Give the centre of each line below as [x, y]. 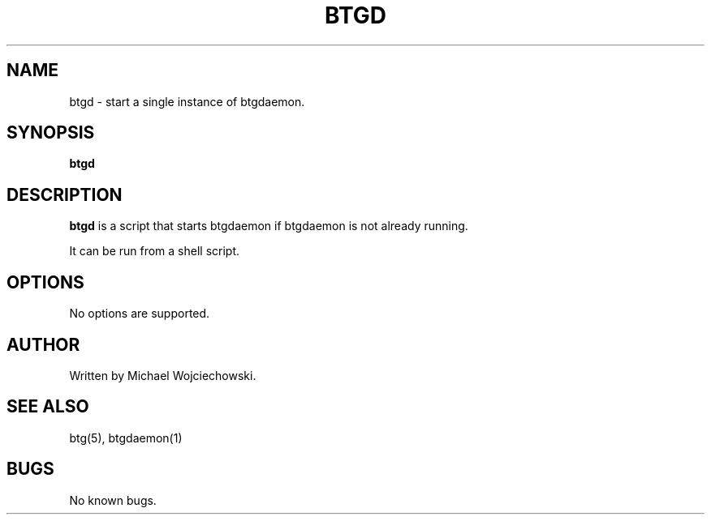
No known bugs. [113, 500]
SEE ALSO [48, 407]
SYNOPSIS [51, 133]
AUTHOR [43, 344]
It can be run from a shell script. [155, 251]
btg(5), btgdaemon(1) [126, 438]
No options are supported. [140, 314]
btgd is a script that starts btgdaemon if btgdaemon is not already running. [269, 226]
